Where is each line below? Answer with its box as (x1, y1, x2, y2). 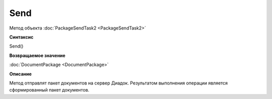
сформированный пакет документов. (9, 87, 90, 93)
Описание (9, 70, 32, 77)
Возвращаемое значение (9, 52, 65, 58)
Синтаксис (9, 34, 34, 40)
